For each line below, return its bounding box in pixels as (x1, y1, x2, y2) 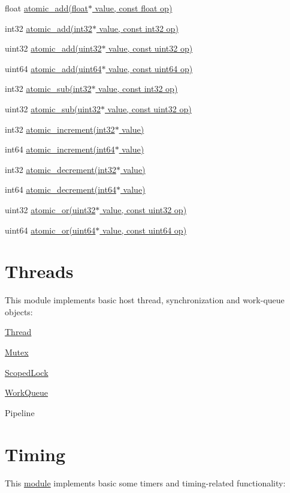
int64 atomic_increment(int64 (5, 143, 115, 156)
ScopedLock (5, 366, 49, 378)
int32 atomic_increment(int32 (5, 122, 115, 135)
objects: (5, 305, 33, 318)
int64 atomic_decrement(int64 (5, 183, 116, 196)
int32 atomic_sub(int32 (5, 82, 92, 95)
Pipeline (5, 406, 35, 419)
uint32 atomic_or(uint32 (5, 203, 96, 216)
